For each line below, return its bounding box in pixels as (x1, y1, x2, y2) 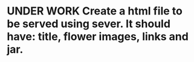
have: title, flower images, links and (7, 30, 189, 43)
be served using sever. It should (7, 17, 171, 31)
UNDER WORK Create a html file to (7, 4, 183, 18)
